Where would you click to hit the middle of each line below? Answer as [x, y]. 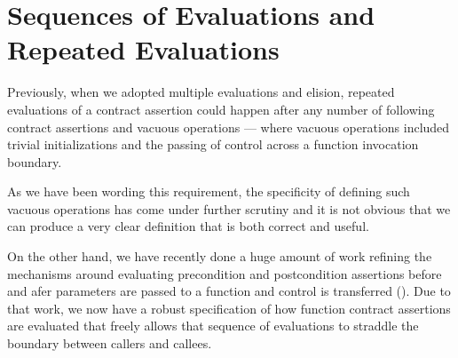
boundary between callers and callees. [110, 343]
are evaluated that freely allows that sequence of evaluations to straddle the [213, 326]
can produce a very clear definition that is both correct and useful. [188, 226]
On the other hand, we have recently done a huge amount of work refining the [220, 256]
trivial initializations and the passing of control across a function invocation [213, 144]
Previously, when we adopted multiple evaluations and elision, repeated [201, 92]
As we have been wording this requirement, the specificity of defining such [209, 191]
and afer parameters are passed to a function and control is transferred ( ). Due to [229, 291]
